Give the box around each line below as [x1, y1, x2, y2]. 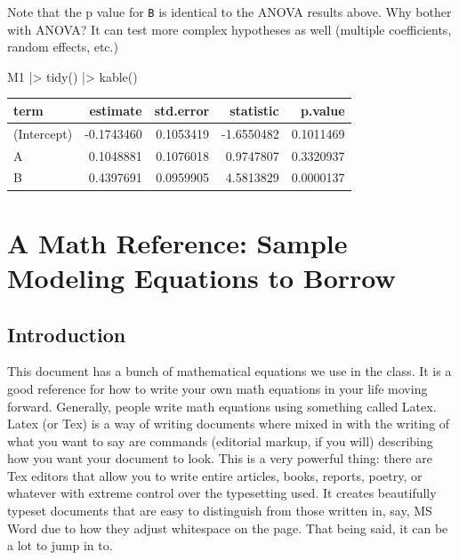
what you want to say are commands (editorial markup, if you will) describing [7, 431, 433, 450]
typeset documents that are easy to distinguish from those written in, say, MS [7, 501, 432, 520]
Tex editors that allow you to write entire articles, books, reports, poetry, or [7, 466, 423, 484]
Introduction [7, 320, 126, 348]
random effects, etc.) [7, 37, 118, 56]
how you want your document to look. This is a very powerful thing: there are [7, 449, 432, 468]
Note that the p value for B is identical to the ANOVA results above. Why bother [7, 3, 452, 20]
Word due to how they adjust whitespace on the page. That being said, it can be [7, 518, 448, 537]
